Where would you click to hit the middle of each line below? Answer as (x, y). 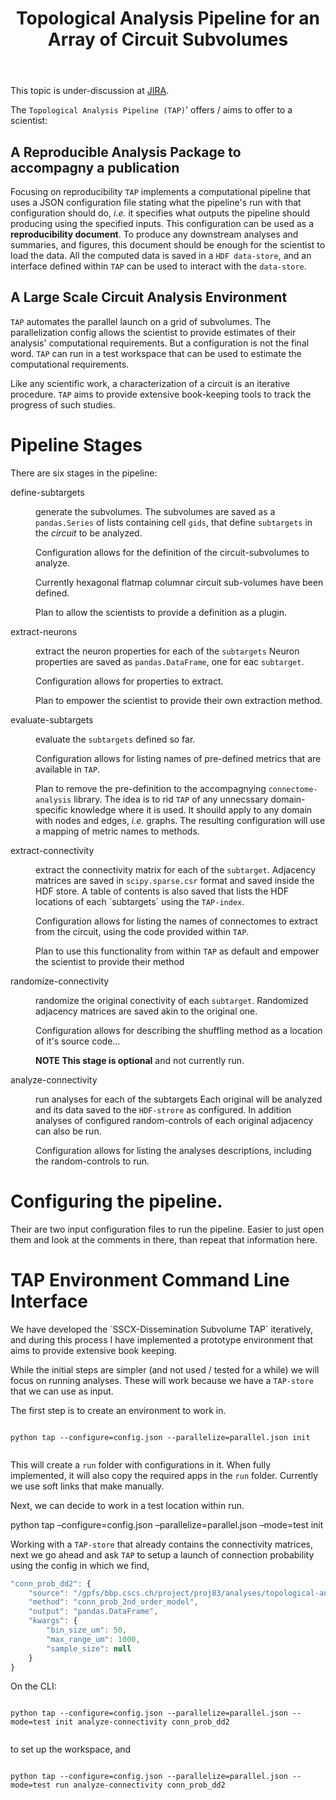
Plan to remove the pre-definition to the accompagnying (151, 788)
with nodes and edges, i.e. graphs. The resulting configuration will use (180, 820)
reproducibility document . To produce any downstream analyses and (154, 234)
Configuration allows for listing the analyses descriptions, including (173, 1150)
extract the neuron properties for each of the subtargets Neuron (167, 651)
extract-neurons (44, 631)
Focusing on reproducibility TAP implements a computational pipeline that (160, 191)
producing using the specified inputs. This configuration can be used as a (162, 223)
